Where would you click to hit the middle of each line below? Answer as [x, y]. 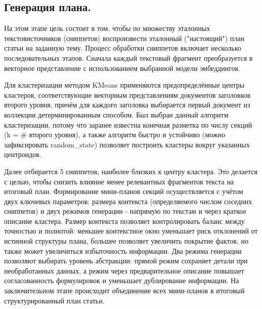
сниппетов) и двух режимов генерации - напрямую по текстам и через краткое [125, 211]
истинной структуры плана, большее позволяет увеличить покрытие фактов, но [126, 241]
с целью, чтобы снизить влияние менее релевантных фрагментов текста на [119, 181]
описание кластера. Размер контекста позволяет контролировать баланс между [124, 221]
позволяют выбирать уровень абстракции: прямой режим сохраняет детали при [126, 261]
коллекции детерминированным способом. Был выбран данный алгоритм [116, 114]
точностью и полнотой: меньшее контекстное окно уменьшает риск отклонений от [131, 231]
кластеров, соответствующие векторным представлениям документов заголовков [127, 94]
